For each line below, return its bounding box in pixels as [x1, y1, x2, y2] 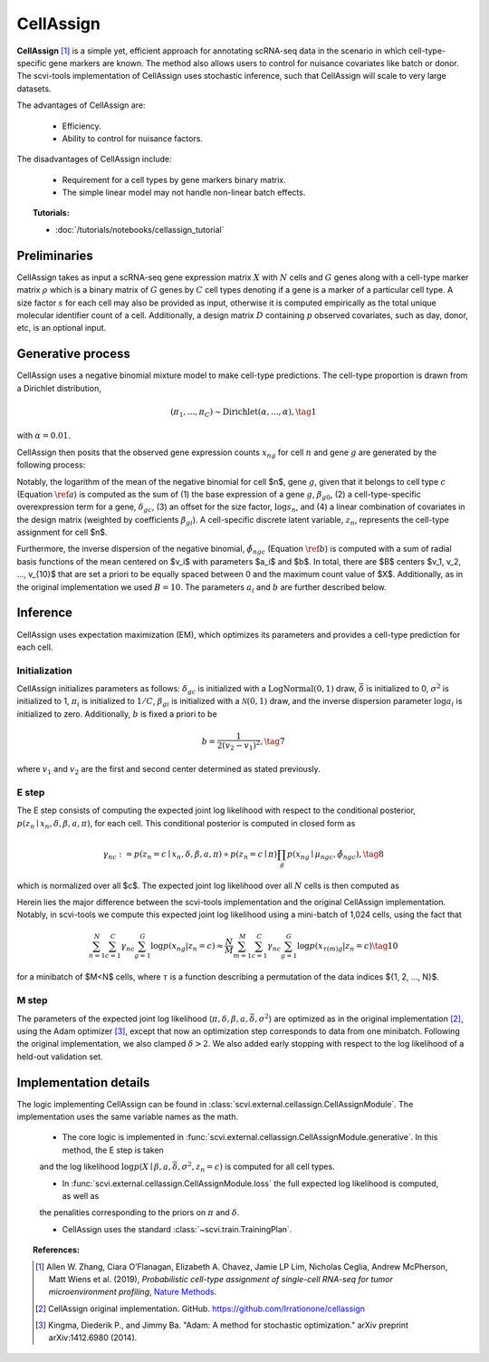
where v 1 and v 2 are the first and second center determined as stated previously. [16, 764, 321, 777]
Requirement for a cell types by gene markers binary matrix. [62, 174, 286, 185]
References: [33, 1244, 81, 1255]
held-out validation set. [16, 1051, 103, 1062]
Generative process [16, 346, 130, 362]
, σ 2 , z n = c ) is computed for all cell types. [177, 1160, 335, 1174]
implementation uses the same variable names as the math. [16, 1111, 239, 1122]
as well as [62, 1190, 100, 1201]
